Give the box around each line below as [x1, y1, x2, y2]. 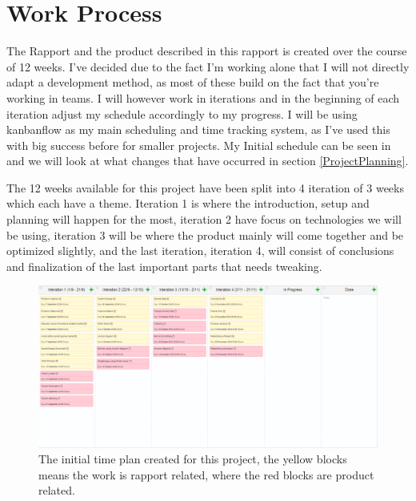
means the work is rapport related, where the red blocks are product [38, 466, 374, 483]
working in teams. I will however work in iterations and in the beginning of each [6, 89, 400, 106]
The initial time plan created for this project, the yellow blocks [38, 450, 347, 467]
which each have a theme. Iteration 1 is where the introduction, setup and [6, 195, 370, 212]
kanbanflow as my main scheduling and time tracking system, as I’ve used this [6, 121, 390, 138]
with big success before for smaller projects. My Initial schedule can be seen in [6, 136, 391, 153]
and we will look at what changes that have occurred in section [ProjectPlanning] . [6, 152, 409, 169]
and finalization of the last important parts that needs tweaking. [6, 257, 322, 274]
